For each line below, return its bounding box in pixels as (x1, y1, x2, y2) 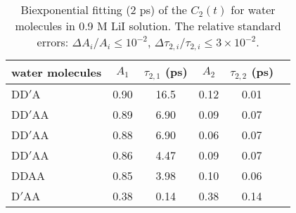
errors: (37, 34, 69, 50)
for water (231, 1, 276, 18)
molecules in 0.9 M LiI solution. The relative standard (15, 18, 281, 34)
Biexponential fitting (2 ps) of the (20, 1, 187, 18)
